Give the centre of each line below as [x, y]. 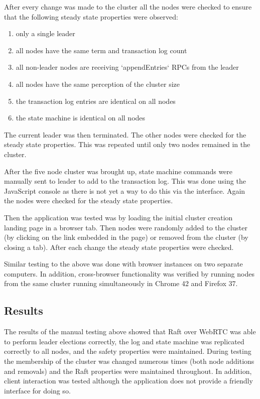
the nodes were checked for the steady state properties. [89, 201]
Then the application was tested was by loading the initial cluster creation [118, 217]
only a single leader [45, 33]
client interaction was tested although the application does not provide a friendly [128, 381]
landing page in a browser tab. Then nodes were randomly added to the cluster [126, 227]
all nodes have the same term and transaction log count [101, 50]
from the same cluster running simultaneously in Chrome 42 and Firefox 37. [121, 283]
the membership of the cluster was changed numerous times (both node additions [129, 361]
